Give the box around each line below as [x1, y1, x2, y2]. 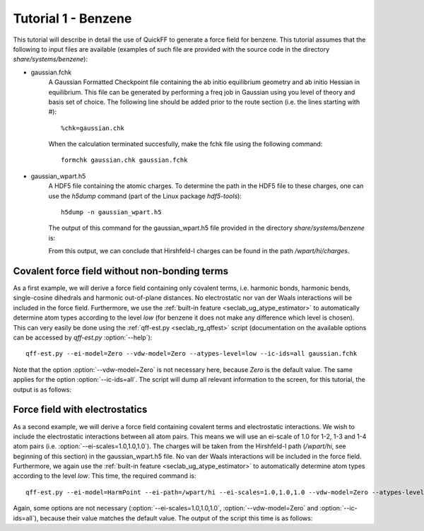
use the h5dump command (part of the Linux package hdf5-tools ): [48, 192, 242, 200]
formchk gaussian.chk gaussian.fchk [61, 156, 188, 164]
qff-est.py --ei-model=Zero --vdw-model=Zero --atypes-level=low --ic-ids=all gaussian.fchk [25, 350, 358, 358]
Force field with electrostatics [13, 404, 148, 416]
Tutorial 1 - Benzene [13, 11, 132, 26]
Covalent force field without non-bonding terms [13, 265, 229, 277]
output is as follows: [13, 385, 72, 394]
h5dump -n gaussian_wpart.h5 [61, 209, 162, 216]
